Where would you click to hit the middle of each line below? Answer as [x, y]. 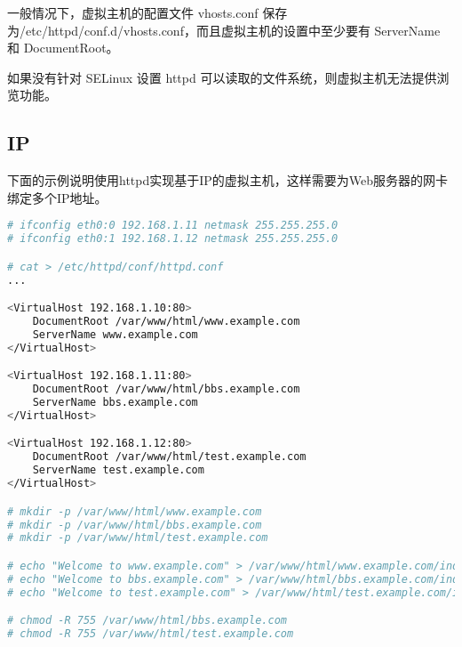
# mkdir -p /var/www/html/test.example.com [138, 538]
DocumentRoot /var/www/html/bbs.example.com [166, 389]
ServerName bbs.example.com [115, 403]
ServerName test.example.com [118, 470]
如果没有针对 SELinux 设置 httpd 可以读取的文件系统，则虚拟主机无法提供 [222, 77]
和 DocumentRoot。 [63, 48]
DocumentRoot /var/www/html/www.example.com [166, 322]
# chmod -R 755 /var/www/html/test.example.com [151, 634]
